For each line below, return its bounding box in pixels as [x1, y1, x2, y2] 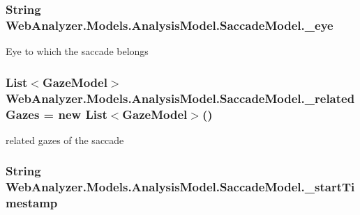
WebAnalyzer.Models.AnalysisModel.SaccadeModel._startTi [6, 178, 355, 196]
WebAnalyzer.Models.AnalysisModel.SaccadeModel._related [6, 89, 355, 106]
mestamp [6, 194, 58, 212]
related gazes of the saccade [6, 132, 124, 147]
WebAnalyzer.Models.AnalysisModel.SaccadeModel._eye [6, 16, 333, 33]
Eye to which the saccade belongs [6, 44, 149, 58]
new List [58, 105, 107, 122]
